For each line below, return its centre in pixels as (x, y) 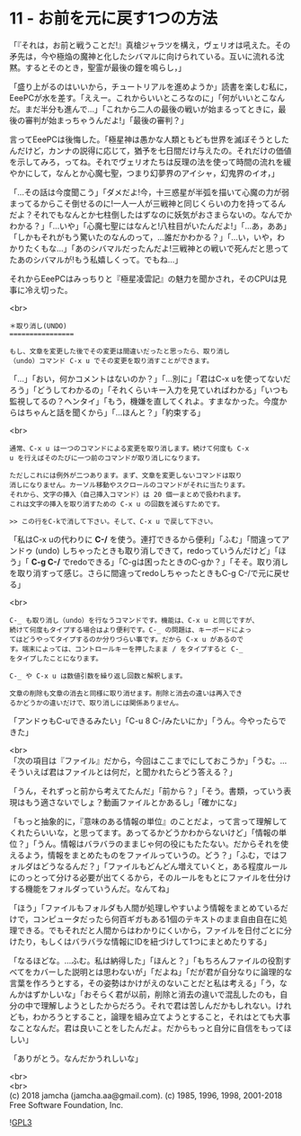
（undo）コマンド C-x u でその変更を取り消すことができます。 (111, 360)
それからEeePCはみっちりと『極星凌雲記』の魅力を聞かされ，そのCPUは (144, 279)
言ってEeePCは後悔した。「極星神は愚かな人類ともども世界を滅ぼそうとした (149, 139)
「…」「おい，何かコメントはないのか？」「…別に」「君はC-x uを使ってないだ (150, 378)
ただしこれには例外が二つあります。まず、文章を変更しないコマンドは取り (126, 475)
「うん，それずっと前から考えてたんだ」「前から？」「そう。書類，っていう (146, 791)
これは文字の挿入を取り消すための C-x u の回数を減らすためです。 (117, 504)
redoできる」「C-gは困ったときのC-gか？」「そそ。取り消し (180, 562)
